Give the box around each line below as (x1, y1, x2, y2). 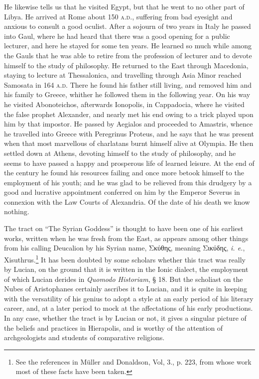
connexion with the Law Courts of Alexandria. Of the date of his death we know (4, 196, 250, 207)
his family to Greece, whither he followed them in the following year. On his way (4, 89, 251, 100)
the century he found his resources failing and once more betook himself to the (4, 167, 244, 178)
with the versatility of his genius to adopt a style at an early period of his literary (4, 293, 254, 303)
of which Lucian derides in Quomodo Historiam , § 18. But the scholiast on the (4, 273, 243, 284)
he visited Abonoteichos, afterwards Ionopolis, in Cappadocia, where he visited (4, 99, 245, 109)
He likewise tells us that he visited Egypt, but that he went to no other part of (4, 1, 245, 11)
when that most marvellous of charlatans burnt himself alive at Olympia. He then (4, 138, 254, 148)
